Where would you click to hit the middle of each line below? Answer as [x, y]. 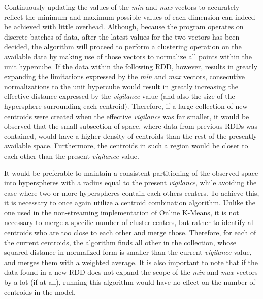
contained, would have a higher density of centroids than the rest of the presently [131, 136]
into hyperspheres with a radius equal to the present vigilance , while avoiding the [130, 183]
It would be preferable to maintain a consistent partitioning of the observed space [131, 173]
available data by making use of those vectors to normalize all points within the [128, 56]
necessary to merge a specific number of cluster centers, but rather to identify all [130, 222]
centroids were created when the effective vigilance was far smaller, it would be [127, 116]
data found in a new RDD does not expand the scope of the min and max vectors [131, 272]
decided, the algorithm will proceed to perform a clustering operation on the [123, 46]
